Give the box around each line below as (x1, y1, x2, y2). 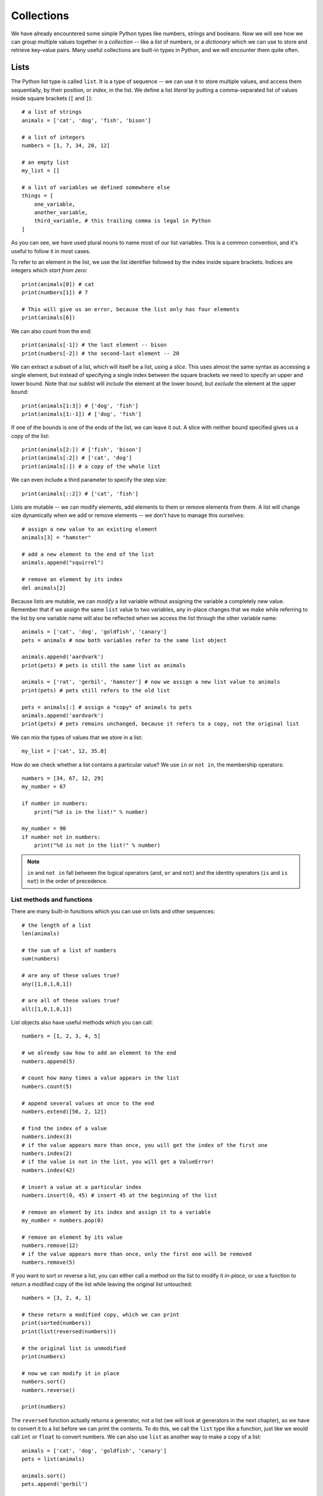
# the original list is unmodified (22, 1345, 126, 1352)
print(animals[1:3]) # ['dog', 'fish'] (22, 402, 139, 409)
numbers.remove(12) (22, 1242, 79, 1249)
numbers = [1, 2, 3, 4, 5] (22, 1033, 101, 1039)
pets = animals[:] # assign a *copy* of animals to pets (22, 704, 193, 710)
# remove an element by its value (22, 1233, 123, 1240)
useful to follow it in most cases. (11, 247, 91, 254)
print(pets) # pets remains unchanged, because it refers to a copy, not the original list (22, 720, 299, 727)
